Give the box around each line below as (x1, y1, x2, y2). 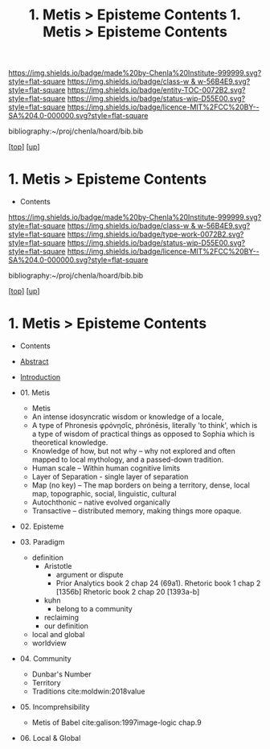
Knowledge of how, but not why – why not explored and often (31, 447, 235, 456)
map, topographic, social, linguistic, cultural (31, 489, 177, 499)
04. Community (19, 654, 72, 664)
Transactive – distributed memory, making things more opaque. (31, 506, 242, 516)
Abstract (19, 356, 49, 367)
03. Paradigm (19, 537, 65, 547)
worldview (31, 638, 67, 648)
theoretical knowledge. (31, 438, 108, 447)
